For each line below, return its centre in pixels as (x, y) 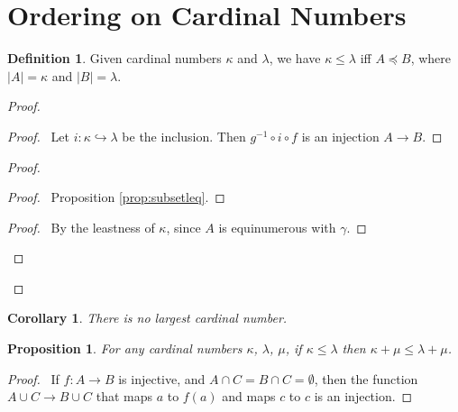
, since (183, 227)
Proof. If (33, 378)
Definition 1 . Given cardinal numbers (114, 58)
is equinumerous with (277, 227)
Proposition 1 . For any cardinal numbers (125, 348)
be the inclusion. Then (184, 136)
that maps (124, 396)
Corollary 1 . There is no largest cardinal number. (147, 318)
